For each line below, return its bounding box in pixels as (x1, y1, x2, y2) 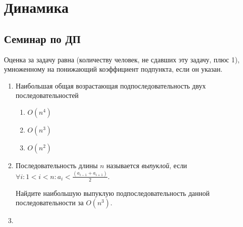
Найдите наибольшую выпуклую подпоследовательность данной (15, 187, 210, 198)
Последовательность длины (15, 160, 98, 170)
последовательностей (15, 90, 79, 100)
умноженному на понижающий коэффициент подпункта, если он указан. (4, 64, 223, 74)
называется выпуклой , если (106, 160, 187, 170)
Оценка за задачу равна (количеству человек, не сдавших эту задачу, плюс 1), (4, 54, 240, 64)
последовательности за (15, 197, 84, 208)
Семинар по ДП (4, 31, 81, 46)
